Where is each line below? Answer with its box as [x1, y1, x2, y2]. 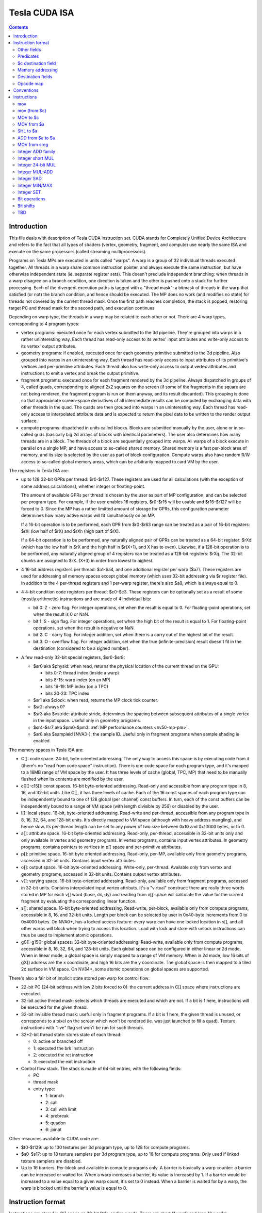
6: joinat [45, 1127, 62, 1132]
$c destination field [17, 60, 56, 66]
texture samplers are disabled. [21, 1158, 82, 1164]
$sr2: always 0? [33, 704, 65, 710]
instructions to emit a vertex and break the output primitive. [21, 370, 140, 376]
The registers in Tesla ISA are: [9, 467, 69, 473]
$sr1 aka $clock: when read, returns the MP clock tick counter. [33, 697, 159, 703]
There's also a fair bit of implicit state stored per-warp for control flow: [9, 975, 150, 981]
